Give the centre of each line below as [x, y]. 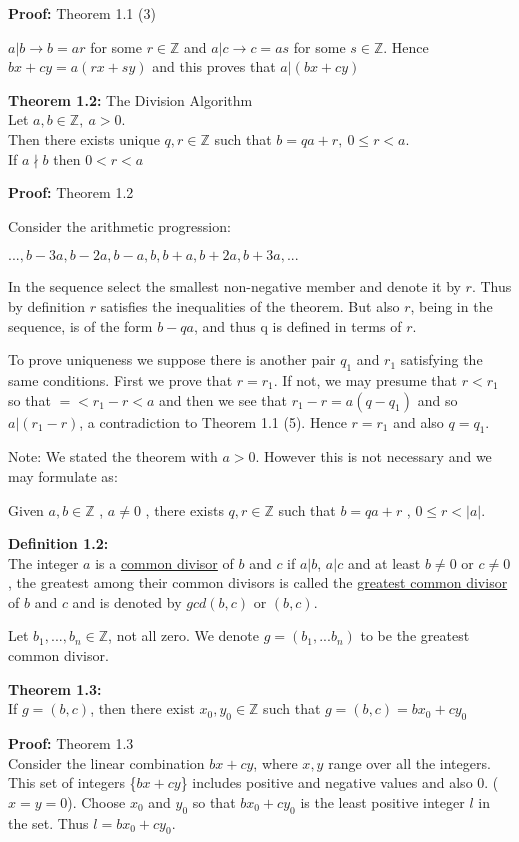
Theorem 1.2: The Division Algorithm [130, 99]
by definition [47, 305]
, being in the [451, 305]
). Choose [96, 801]
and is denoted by [127, 601]
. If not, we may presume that [365, 379]
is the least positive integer [382, 801]
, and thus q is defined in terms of [297, 325]
